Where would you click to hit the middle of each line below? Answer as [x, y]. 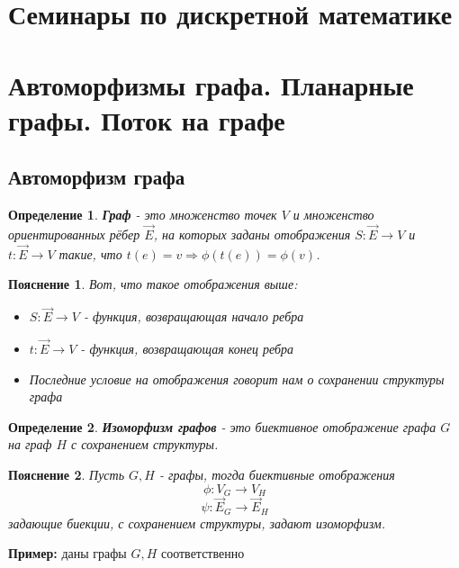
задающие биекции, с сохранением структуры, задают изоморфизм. [197, 523]
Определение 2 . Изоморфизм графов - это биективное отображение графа [222, 426]
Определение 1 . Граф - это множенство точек [143, 215]
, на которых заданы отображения [252, 234]
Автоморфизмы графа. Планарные [211, 84]
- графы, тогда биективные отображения [277, 474]
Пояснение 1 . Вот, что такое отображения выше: [153, 284]
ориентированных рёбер [74, 234]
